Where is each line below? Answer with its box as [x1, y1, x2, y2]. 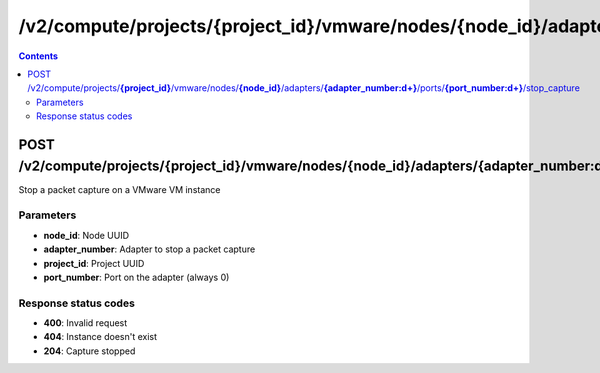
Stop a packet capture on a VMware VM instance [18, 183, 221, 195]
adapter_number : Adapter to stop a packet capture [43, 243, 256, 255]
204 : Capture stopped [43, 345, 136, 357]
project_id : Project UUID [43, 257, 145, 269]
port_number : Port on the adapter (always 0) [43, 271, 230, 283]
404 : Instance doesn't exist [43, 331, 158, 343]
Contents [18, 50, 59, 62]
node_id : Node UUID [43, 229, 130, 241]
